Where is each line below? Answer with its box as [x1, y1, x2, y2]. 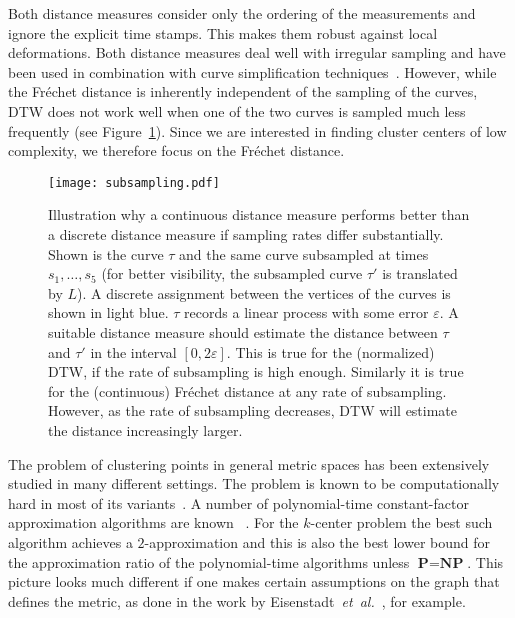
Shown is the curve [48, 243, 164, 264]
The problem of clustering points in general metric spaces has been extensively [8, 453, 490, 474]
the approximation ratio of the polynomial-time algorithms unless [8, 551, 410, 572]
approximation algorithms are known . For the [8, 512, 299, 533]
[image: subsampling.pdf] [48, 175, 220, 190]
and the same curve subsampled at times [179, 243, 429, 264]
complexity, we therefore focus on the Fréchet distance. [8, 140, 345, 161]
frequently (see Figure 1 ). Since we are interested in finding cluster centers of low [8, 120, 507, 141]
